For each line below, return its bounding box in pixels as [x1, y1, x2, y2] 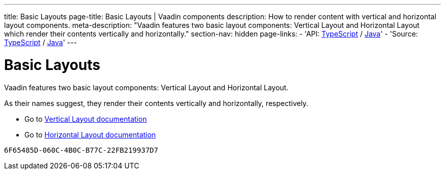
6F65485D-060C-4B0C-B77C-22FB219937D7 [4, 146, 158, 154]
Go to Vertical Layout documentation [24, 114, 147, 123]
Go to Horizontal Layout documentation [24, 130, 156, 139]
